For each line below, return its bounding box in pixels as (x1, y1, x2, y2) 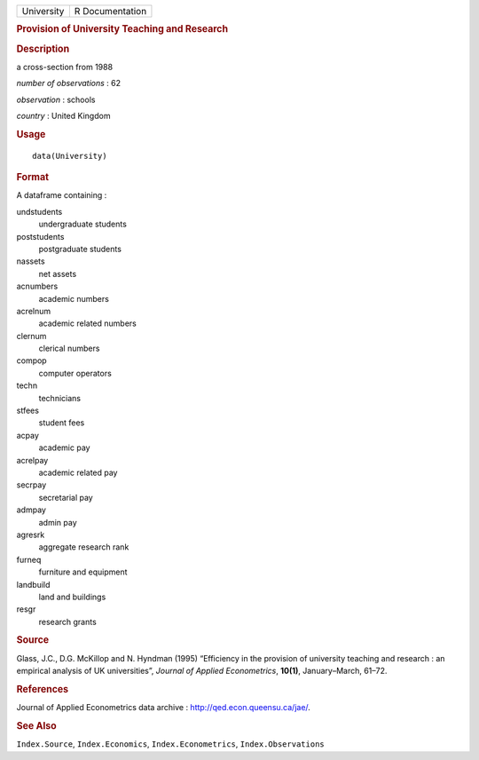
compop (16, 355, 48, 366)
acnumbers (16, 281, 59, 292)
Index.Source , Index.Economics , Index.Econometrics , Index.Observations (16, 739, 325, 749)
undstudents (16, 206, 63, 217)
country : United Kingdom (16, 111, 111, 122)
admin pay (38, 517, 77, 527)
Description (16, 43, 70, 55)
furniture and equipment (38, 566, 128, 577)
